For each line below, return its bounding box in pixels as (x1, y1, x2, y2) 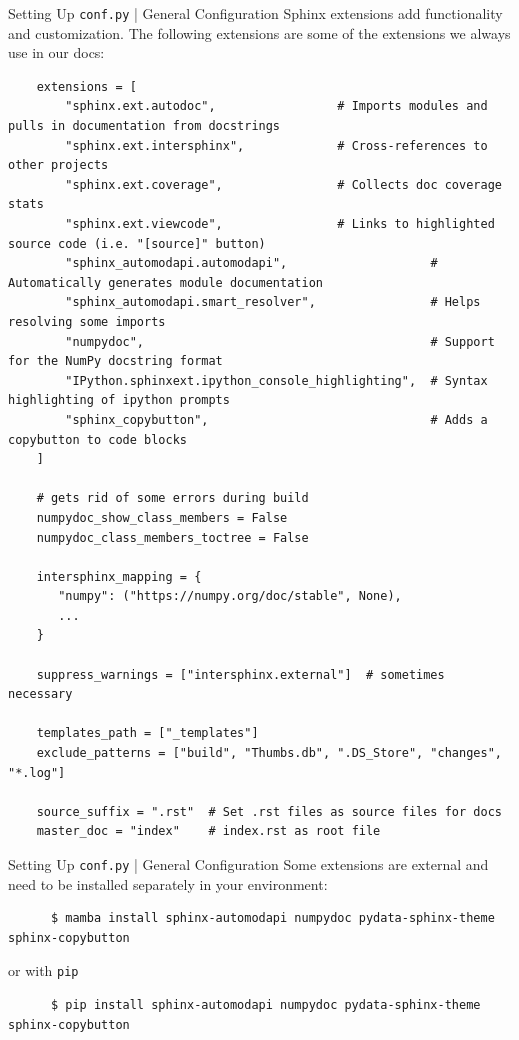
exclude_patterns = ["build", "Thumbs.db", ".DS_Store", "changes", (36, 746, 502, 761)
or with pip (8, 960, 79, 981)
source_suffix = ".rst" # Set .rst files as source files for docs (36, 804, 502, 819)
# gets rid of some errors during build (36, 491, 309, 506)
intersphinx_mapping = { (36, 569, 202, 584)
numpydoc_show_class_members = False (36, 510, 288, 525)
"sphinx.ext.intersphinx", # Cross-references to (65, 138, 488, 153)
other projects (8, 158, 109, 173)
